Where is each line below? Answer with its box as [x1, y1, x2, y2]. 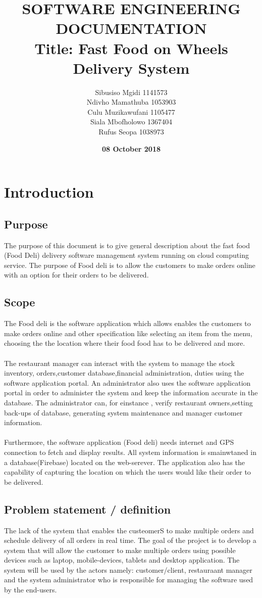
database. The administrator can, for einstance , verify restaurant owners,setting [4, 397, 253, 407]
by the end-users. [4, 584, 57, 595]
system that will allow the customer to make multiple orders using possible [4, 544, 236, 555]
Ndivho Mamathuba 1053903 [86, 97, 176, 107]
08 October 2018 [102, 143, 161, 154]
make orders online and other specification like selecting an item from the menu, [4, 328, 252, 338]
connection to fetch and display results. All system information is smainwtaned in [4, 446, 256, 457]
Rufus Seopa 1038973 [98, 126, 164, 137]
